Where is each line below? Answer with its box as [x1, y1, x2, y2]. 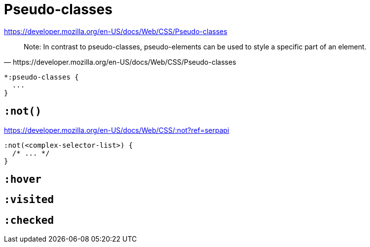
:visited [4, 194, 54, 206]
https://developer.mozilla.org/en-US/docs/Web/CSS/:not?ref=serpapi [4, 125, 229, 134]
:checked [4, 214, 54, 226]
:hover [4, 173, 41, 186]
